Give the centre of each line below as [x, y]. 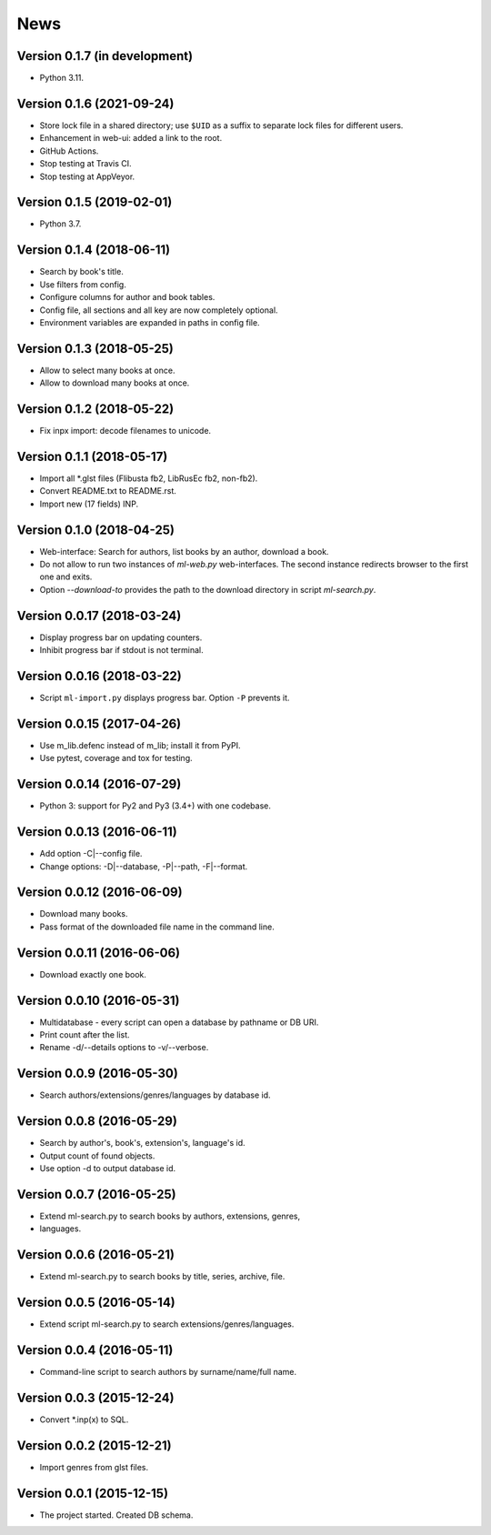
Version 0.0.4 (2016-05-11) [95, 1350]
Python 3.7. [60, 224]
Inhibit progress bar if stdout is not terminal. [121, 650]
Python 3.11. [62, 78]
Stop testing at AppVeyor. [87, 176]
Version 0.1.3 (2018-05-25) [95, 349]
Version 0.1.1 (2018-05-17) [92, 456]
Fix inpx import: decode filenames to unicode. [125, 431]
